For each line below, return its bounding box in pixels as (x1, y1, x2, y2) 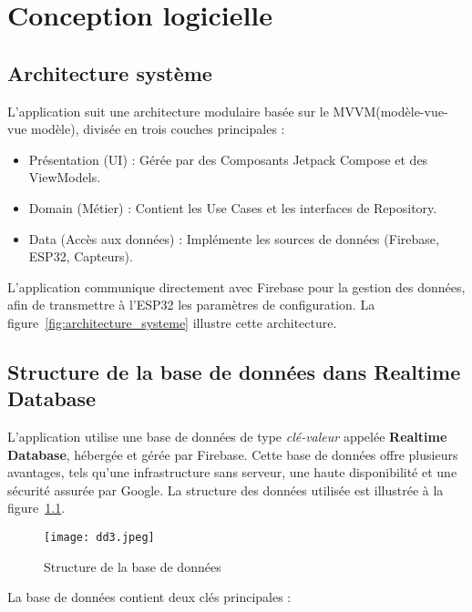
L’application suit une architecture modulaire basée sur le (7, 101, 329, 120)
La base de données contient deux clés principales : (7, 587, 292, 607)
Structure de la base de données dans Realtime (7, 357, 461, 385)
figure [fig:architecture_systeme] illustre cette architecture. (7, 312, 337, 331)
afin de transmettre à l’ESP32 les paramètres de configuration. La (7, 295, 375, 314)
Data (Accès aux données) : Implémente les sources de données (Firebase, (28, 229, 439, 248)
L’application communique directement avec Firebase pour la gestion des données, (7, 277, 466, 296)
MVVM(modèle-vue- (333, 101, 448, 120)
